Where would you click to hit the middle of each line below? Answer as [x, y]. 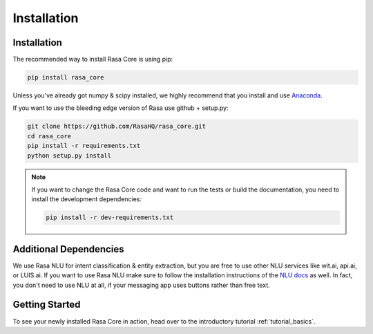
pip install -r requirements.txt [84, 146]
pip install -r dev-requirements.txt [110, 217]
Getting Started [47, 305]
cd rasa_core [49, 136]
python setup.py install [69, 155]
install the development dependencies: [86, 199]
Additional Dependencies [68, 249]
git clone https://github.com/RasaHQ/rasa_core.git [117, 127]
